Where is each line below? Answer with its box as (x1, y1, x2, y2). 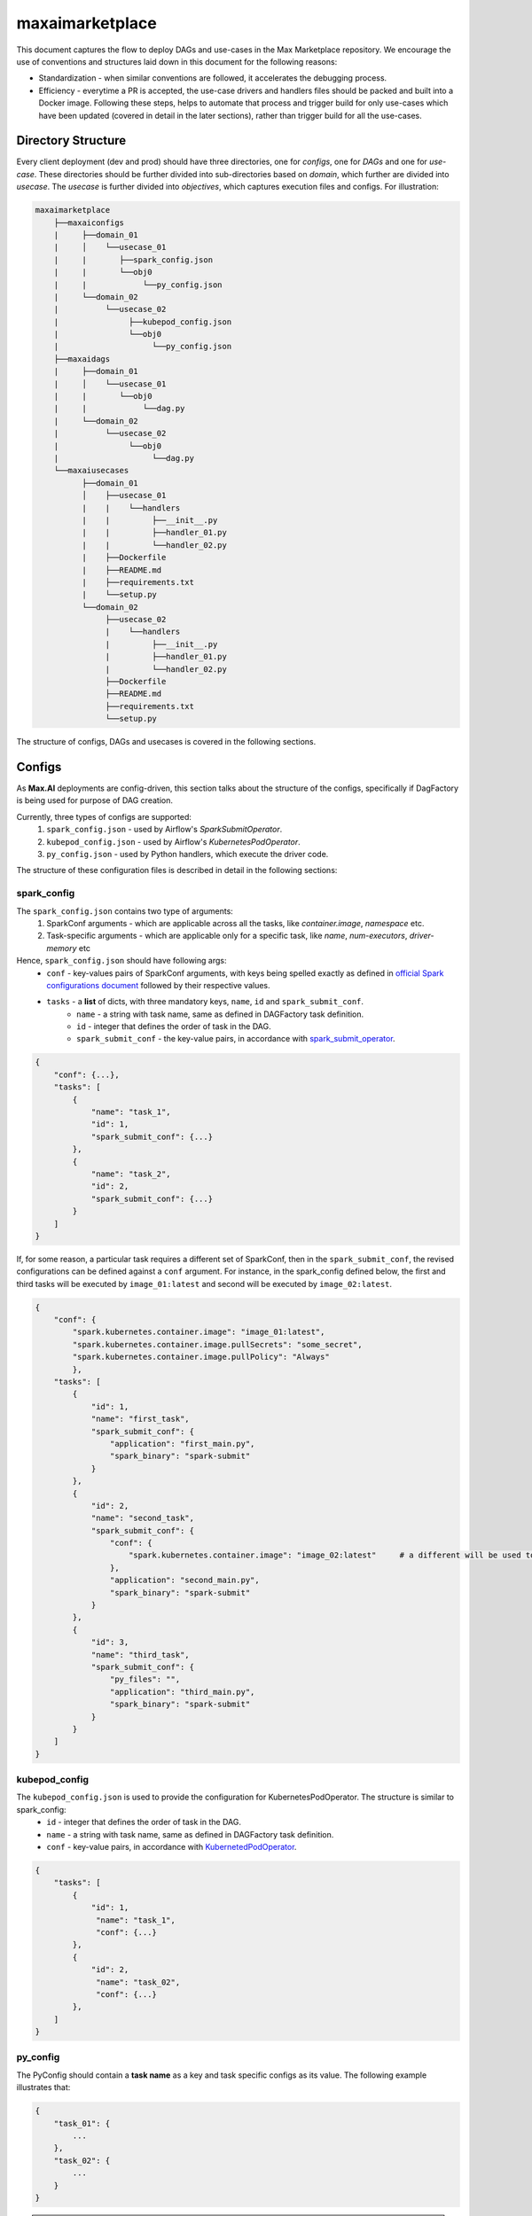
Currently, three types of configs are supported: (16, 811, 192, 822)
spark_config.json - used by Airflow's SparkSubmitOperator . (46, 824, 283, 835)
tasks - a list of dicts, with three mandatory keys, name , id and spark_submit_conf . (46, 996, 364, 1007)
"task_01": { (53, 2118, 111, 2128)
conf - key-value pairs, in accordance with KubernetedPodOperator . (46, 1842, 297, 1853)
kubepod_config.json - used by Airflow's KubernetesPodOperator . (46, 836, 301, 847)
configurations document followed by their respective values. (46, 979, 270, 990)
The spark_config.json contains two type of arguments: (16, 905, 234, 917)
